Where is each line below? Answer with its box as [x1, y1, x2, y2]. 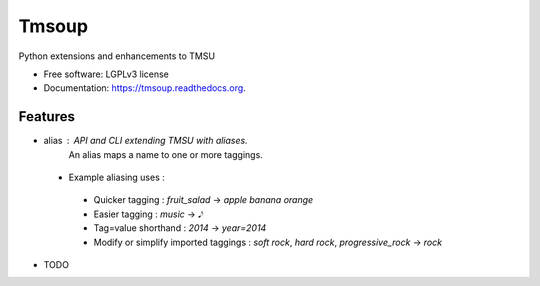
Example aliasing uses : [68, 171, 165, 184]
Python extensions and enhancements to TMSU [18, 50, 215, 62]
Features [18, 108, 75, 125]
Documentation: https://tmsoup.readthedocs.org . [43, 82, 247, 94]
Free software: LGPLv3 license [43, 68, 170, 80]
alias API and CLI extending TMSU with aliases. [43, 135, 249, 147]
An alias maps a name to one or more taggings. [68, 148, 264, 160]
